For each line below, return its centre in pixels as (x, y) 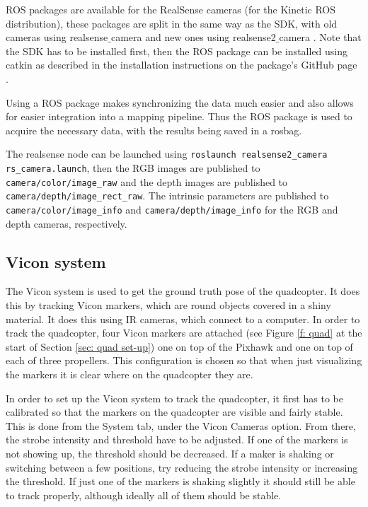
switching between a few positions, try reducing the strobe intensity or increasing (182, 467)
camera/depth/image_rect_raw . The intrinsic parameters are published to (167, 196)
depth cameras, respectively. (67, 223)
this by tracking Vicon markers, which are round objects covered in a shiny (168, 305)
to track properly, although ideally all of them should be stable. (144, 495)
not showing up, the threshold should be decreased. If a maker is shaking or (170, 453)
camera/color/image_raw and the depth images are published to (147, 181)
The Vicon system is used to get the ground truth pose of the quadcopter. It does (183, 291)
